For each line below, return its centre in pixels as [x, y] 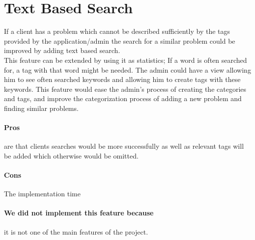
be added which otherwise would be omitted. [71, 155]
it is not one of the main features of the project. [76, 231]
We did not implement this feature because [79, 213]
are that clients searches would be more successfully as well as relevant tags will [124, 146]
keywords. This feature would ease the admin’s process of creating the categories [125, 89]
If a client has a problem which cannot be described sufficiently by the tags [117, 31]
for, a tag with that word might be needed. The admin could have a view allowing [127, 69]
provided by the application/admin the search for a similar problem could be [120, 40]
